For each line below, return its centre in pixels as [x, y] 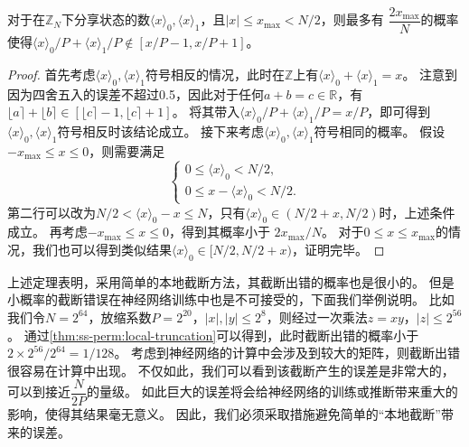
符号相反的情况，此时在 [216, 74]
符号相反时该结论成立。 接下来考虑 [161, 131]
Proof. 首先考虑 [52, 74]
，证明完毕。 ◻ [338, 249]
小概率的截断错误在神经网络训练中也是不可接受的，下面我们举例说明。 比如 [231, 299]
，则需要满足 [127, 150]
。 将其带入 [206, 112]
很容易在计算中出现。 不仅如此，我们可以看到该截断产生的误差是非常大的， [231, 370]
